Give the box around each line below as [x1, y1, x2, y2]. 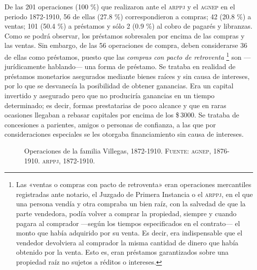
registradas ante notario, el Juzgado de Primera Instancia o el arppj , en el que [16, 189, 253, 199]
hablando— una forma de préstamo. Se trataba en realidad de [47, 61, 236, 72]
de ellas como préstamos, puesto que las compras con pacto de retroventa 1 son [4, 50, 242, 62]
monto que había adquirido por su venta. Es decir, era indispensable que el [16, 228, 243, 238]
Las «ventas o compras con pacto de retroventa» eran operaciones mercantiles [16, 179, 252, 190]
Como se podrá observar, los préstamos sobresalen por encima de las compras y [4, 30, 245, 40]
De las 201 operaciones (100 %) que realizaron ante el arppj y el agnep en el [4, 1, 235, 11]
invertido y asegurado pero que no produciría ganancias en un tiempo [4, 90, 215, 100]
